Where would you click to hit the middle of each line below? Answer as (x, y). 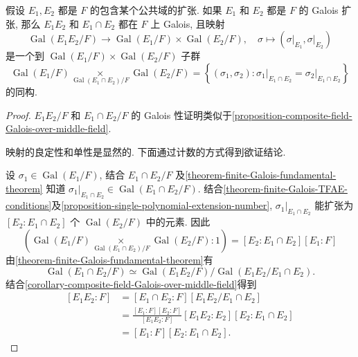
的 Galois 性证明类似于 (181, 115)
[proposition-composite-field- (292, 115)
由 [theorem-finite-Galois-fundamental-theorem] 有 (109, 260)
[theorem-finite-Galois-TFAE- (285, 189)
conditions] (29, 205)
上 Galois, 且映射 (188, 23)
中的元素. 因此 (178, 222)
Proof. (18, 115)
